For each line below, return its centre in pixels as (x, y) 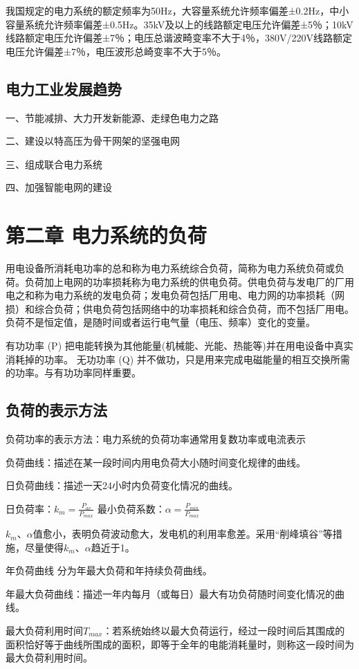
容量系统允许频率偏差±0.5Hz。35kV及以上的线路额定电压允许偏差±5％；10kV (179, 24)
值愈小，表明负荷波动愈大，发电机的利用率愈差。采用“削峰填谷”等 (183, 534)
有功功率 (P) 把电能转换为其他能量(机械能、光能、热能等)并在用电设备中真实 (179, 346)
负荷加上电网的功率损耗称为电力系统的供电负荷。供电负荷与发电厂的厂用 (189, 281)
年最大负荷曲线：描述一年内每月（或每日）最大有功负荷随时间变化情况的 (170, 593)
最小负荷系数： (131, 508)
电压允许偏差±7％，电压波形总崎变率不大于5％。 (116, 51)
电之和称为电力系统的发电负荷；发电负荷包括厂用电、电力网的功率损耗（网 (175, 295)
